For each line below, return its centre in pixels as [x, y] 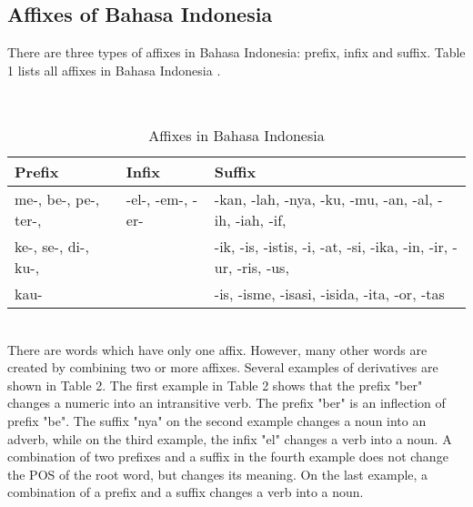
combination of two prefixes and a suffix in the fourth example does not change [228, 456]
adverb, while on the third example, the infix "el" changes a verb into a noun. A [230, 438]
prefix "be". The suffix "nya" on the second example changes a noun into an [217, 420]
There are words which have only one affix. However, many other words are [217, 349]
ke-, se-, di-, [52, 246]
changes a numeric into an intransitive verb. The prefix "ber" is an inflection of [226, 403]
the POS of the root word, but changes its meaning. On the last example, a [218, 474]
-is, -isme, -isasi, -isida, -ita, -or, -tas [329, 293]
